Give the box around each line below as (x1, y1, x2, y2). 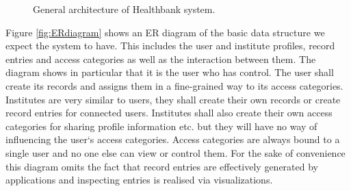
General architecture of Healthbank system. (33, 2, 216, 16)
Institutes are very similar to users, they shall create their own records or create (5, 92, 341, 106)
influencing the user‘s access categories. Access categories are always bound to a (5, 132, 340, 147)
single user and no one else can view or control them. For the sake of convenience (5, 145, 346, 160)
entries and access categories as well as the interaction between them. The (5, 51, 316, 66)
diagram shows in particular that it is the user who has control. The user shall (5, 65, 334, 79)
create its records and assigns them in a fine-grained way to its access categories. (5, 78, 343, 92)
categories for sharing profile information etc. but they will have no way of (5, 118, 317, 133)
